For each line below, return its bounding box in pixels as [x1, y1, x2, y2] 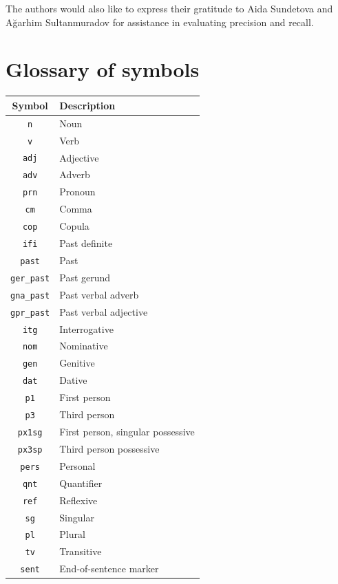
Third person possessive [59, 441, 160, 455]
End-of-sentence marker [59, 561, 159, 576]
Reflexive [59, 493, 98, 507]
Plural [59, 527, 85, 541]
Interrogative [59, 321, 114, 336]
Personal [59, 458, 96, 473]
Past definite [59, 236, 113, 250]
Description [59, 98, 116, 112]
